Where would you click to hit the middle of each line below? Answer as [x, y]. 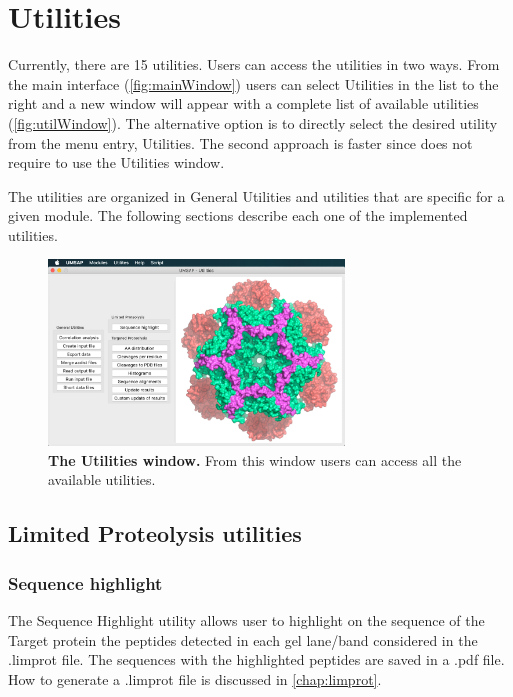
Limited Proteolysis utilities [155, 533]
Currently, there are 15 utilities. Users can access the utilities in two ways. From [254, 64]
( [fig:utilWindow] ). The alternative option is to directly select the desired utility [253, 122]
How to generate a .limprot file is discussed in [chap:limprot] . [195, 678]
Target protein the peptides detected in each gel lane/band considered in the [243, 639]
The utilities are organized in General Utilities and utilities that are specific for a [256, 195]
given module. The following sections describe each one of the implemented [238, 215]
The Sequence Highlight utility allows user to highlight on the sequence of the [246, 620]
